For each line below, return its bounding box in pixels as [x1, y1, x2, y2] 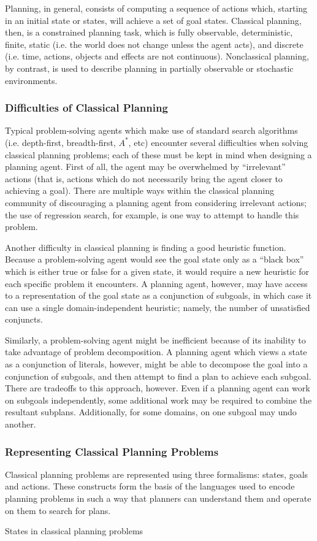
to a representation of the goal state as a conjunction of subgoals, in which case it [5, 289, 312, 302]
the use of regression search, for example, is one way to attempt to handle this [5, 208, 299, 221]
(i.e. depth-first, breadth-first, [5, 136, 116, 148]
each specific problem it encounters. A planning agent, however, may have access [5, 277, 308, 290]
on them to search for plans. [5, 504, 111, 516]
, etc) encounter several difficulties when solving [128, 136, 308, 148]
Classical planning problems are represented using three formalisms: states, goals [5, 467, 308, 480]
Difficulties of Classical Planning [5, 100, 168, 115]
